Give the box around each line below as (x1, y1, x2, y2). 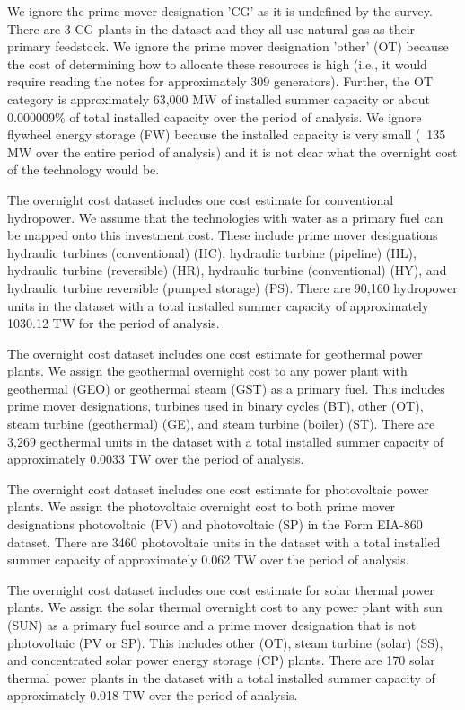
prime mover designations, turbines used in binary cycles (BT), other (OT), (7, 396, 424, 415)
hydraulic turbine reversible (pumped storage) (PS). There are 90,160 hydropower (7, 278, 458, 297)
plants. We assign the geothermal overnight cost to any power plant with (7, 361, 408, 380)
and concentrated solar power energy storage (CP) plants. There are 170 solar (7, 651, 435, 670)
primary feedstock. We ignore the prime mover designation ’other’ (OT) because (7, 37, 449, 56)
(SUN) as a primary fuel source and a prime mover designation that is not (7, 616, 417, 634)
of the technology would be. (7, 160, 160, 179)
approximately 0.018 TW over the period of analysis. (7, 686, 298, 705)
